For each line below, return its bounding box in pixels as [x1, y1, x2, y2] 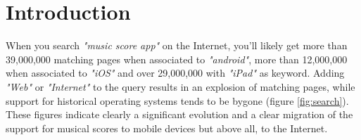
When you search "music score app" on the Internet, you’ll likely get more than [6, 38, 348, 53]
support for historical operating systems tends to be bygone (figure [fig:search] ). [6, 93, 349, 108]
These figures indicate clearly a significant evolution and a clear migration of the [6, 107, 353, 122]
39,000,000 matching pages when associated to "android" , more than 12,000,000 [6, 51, 348, 66]
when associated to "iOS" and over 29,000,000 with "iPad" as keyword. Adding [6, 65, 345, 80]
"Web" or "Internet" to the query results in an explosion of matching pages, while [6, 79, 355, 94]
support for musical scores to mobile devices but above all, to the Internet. [6, 120, 328, 135]
